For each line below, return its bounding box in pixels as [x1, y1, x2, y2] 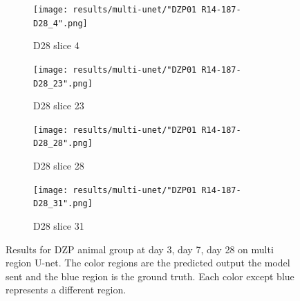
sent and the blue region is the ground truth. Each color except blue [6, 268, 294, 283]
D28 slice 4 [33, 38, 79, 53]
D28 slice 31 [33, 219, 84, 233]
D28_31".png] [33, 199, 93, 209]
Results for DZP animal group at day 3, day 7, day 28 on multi [6, 241, 274, 256]
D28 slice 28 [33, 158, 84, 173]
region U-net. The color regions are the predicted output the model [6, 255, 290, 270]
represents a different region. [6, 282, 126, 297]
